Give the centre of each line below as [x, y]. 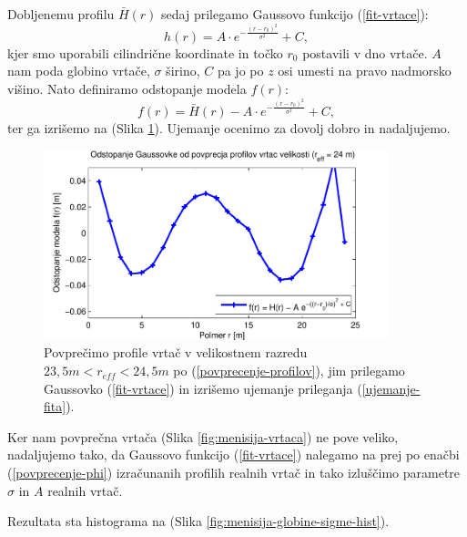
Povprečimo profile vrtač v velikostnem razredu [176, 352]
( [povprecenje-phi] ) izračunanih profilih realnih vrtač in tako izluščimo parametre [234, 473]
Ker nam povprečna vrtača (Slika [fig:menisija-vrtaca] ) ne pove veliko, [203, 436]
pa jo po [240, 71]
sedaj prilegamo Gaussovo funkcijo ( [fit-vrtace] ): [295, 14]
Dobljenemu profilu [61, 14]
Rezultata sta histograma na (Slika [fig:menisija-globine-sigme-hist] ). [198, 521]
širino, [183, 71]
